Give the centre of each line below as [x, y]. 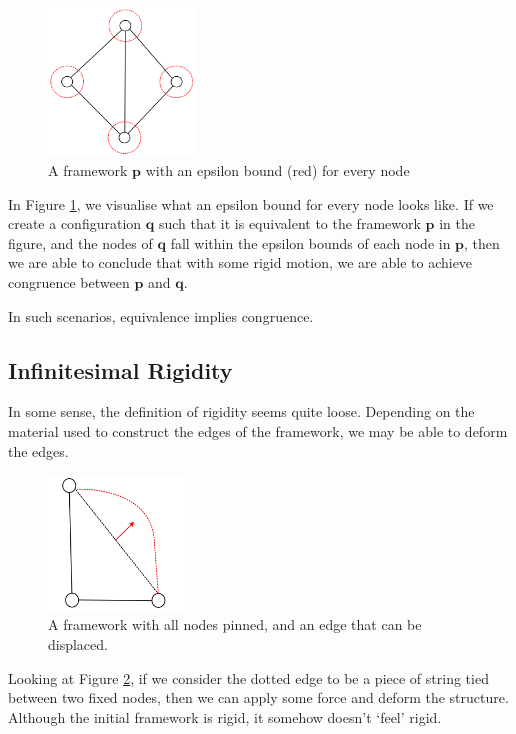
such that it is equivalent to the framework [289, 223]
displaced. [78, 643]
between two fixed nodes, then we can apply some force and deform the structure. [258, 697]
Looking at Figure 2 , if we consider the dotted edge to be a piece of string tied [248, 677]
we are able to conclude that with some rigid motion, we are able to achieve [240, 262]
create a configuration [75, 223]
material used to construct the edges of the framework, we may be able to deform [258, 430]
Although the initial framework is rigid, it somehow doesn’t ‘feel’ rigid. [225, 716]
